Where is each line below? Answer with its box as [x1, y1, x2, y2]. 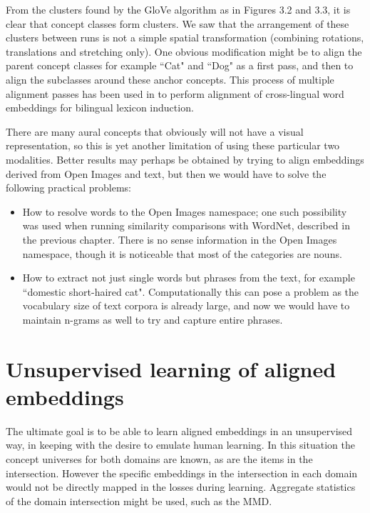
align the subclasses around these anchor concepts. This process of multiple [6, 71, 334, 86]
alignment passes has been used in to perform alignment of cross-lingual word [6, 86, 344, 101]
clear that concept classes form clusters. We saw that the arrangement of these [6, 16, 349, 31]
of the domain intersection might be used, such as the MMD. [6, 493, 272, 508]
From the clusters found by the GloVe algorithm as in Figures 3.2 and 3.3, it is [6, 2, 351, 16]
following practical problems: [6, 180, 131, 195]
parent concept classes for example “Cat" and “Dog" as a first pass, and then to [6, 58, 354, 73]
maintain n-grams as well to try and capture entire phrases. [22, 312, 283, 327]
